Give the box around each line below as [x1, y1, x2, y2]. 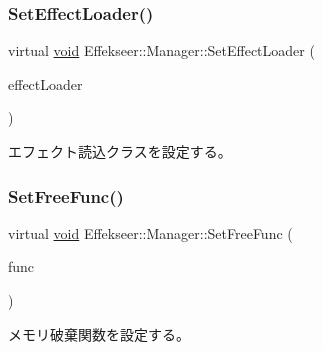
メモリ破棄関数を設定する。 [8, 323, 190, 344]
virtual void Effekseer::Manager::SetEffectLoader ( [8, 40, 315, 61]
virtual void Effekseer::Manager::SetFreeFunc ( [8, 222, 293, 243]
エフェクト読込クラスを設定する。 [8, 141, 232, 161]
